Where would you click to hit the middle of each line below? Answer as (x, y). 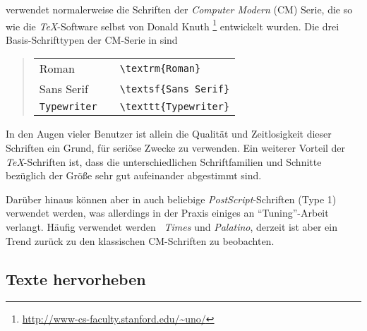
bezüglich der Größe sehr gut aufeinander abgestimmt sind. (134, 175)
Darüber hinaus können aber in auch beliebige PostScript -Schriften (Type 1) (171, 199)
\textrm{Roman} (160, 68)
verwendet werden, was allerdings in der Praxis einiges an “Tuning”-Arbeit (167, 213)
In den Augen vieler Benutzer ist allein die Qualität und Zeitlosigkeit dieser (169, 134)
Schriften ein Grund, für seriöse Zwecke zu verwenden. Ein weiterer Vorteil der (176, 148)
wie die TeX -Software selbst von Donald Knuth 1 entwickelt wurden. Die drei (173, 25)
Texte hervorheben (76, 278)
